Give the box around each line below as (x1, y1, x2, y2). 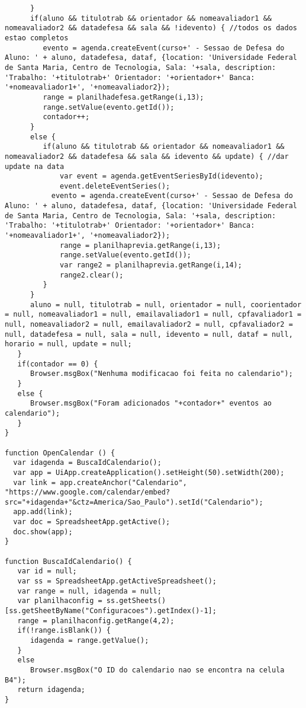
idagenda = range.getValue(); (30, 636, 149, 645)
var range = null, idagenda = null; (17, 586, 162, 595)
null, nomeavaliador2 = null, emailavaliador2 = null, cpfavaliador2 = (5, 320, 293, 329)
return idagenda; (17, 685, 86, 694)
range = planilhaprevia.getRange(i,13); (60, 241, 221, 250)
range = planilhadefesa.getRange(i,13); (43, 93, 204, 101)
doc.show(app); (13, 527, 73, 536)
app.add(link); (13, 508, 73, 516)
